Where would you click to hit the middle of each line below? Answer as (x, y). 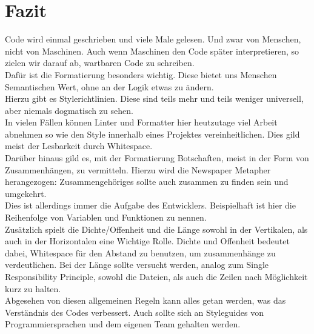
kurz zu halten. (33, 288)
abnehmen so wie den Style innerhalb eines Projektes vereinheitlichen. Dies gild (152, 134)
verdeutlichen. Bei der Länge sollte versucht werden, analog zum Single (137, 265)
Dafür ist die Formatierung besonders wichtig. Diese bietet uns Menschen (141, 74)
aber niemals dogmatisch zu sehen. (69, 110)
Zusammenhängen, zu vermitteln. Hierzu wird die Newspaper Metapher (138, 169)
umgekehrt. (26, 193)
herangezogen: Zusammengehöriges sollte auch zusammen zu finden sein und (147, 182)
